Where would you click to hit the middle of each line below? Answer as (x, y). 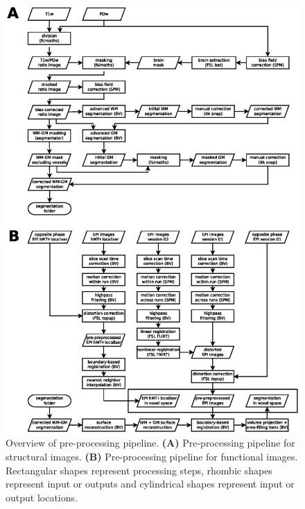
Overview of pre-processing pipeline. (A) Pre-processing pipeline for (150, 443)
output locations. (42, 497)
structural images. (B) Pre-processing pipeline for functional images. (152, 456)
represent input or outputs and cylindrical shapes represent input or (150, 484)
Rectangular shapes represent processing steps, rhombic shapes (139, 470)
